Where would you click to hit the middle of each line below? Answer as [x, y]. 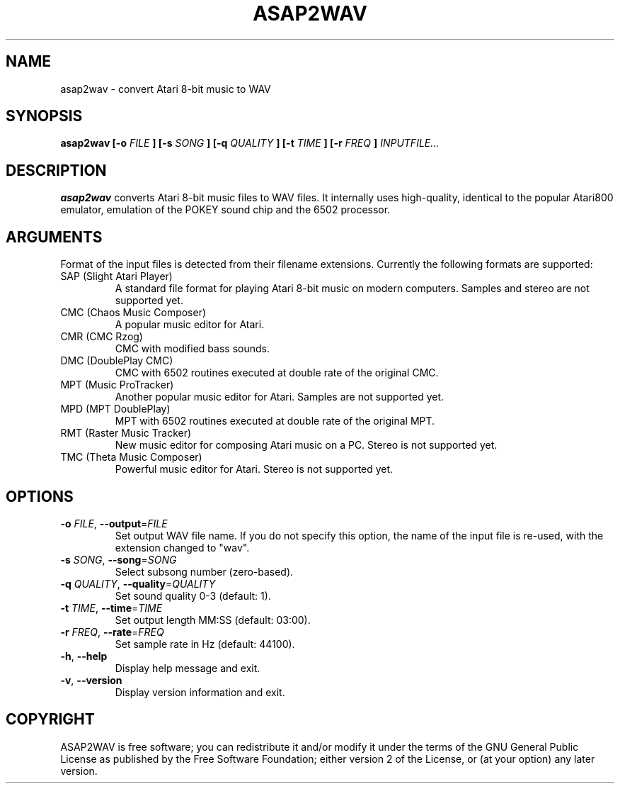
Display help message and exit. [188, 668]
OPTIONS [40, 496]
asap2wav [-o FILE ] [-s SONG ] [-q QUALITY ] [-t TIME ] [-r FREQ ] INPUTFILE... [250, 143]
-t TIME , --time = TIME [111, 608]
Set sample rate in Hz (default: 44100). [205, 644]
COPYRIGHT [50, 720]
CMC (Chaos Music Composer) [133, 313]
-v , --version [91, 680]
